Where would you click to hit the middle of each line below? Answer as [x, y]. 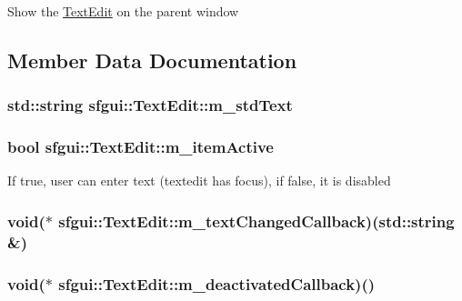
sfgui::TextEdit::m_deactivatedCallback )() [217, 283]
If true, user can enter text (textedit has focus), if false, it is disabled [199, 181]
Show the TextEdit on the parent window [123, 11]
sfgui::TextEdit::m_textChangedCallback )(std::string [256, 221]
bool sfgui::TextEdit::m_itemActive [141, 147]
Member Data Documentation [152, 60]
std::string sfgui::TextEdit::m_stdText [150, 105]
